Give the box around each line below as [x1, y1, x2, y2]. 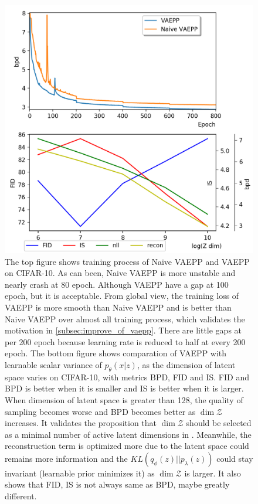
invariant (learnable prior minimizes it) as [5, 466, 155, 479]
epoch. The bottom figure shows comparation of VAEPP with [5, 347, 227, 359]
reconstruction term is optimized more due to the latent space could [5, 440, 249, 452]
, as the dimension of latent [137, 358, 236, 370]
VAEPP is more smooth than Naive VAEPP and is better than [5, 301, 232, 313]
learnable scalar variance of [5, 358, 102, 370]
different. [5, 490, 37, 502]
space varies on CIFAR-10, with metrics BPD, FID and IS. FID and [5, 370, 249, 383]
